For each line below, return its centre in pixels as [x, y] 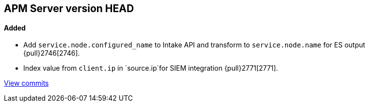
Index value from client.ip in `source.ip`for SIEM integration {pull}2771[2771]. [151, 68]
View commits [26, 83]
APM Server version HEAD [69, 8]
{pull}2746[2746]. [52, 53]
